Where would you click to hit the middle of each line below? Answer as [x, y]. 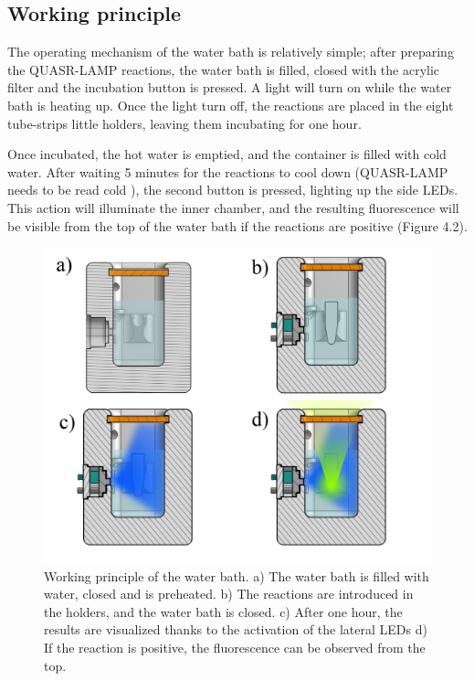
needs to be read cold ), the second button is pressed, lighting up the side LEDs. [233, 190]
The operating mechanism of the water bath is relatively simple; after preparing [231, 52]
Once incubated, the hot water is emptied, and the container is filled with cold [227, 154]
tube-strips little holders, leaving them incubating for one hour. [184, 123]
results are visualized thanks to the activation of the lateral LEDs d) [236, 629]
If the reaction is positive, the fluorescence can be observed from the [235, 648]
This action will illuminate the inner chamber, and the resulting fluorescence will [233, 207]
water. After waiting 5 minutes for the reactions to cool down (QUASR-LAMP [228, 171]
